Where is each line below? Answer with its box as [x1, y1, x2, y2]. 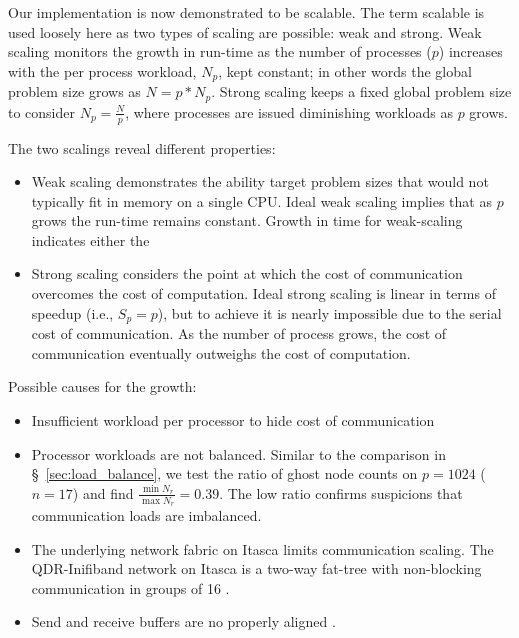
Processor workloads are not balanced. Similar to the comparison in [31, 443, 446, 464]
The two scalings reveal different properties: [8, 137, 276, 158]
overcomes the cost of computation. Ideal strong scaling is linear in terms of [31, 283, 496, 304]
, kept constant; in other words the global [218, 60, 472, 81]
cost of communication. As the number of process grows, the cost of [31, 323, 447, 344]
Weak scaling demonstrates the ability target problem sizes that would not [31, 171, 489, 192]
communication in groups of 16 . [31, 577, 230, 598]
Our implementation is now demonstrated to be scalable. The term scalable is [8, 2, 485, 22]
